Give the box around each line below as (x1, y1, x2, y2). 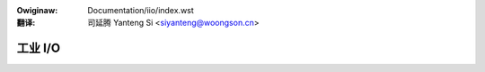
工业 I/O (16, 41, 61, 56)
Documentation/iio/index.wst (87, 5, 195, 15)
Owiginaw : (16, 5, 58, 15)
